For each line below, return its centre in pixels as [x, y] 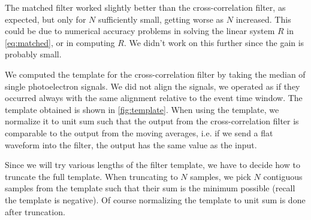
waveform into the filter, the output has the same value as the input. [131, 144]
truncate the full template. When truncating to [91, 176]
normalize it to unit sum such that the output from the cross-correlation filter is [152, 121]
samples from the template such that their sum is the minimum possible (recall [150, 188]
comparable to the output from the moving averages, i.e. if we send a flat [139, 132]
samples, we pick [221, 176]
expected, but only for [46, 19]
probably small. [33, 54]
